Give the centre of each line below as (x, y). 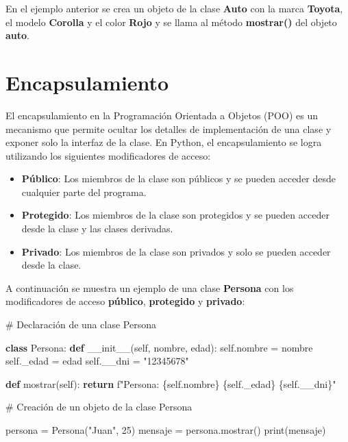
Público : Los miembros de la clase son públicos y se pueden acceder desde (179, 179)
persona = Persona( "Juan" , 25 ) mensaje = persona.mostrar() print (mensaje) (166, 430)
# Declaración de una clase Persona (81, 324)
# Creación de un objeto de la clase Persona (99, 407)
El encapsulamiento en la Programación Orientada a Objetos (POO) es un (162, 115)
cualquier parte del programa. (84, 192)
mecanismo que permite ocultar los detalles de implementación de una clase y (169, 128)
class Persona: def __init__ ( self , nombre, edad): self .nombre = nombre (159, 347)
